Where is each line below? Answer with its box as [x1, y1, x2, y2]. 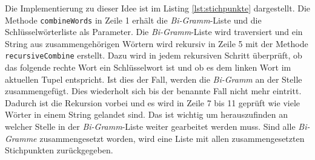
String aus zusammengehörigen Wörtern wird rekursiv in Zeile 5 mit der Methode [5, 37, 308, 50]
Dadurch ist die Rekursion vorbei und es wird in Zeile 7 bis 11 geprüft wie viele [5, 96, 300, 109]
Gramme [5, 132, 37, 144]
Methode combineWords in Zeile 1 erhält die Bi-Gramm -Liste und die [5, 13, 262, 26]
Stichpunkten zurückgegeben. [5, 144, 113, 156]
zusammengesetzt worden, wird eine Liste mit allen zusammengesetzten [39, 132, 305, 144]
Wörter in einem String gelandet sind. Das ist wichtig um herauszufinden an [5, 108, 288, 121]
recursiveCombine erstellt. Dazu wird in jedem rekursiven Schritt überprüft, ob [5, 49, 302, 62]
